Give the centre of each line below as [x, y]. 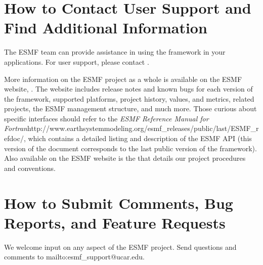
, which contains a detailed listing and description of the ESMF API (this [138, 138]
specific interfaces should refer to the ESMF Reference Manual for [106, 118]
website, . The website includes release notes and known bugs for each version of [128, 89]
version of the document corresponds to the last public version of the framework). [130, 148]
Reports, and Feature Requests [115, 222]
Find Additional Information [106, 28]
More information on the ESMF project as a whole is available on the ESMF [123, 79]
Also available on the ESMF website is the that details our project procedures [125, 158]
